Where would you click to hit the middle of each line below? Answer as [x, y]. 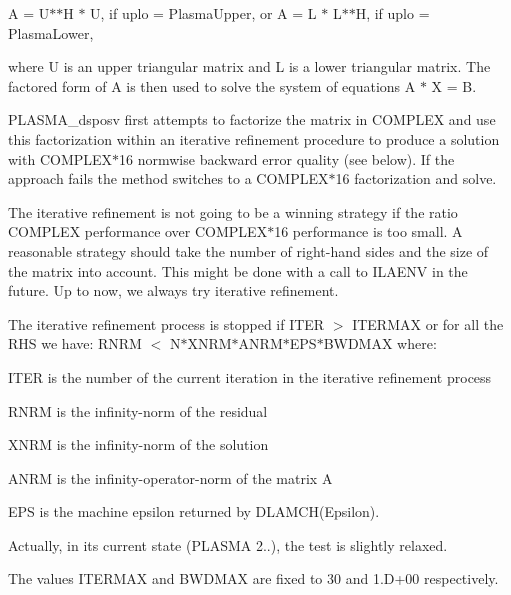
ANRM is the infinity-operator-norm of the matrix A [170, 477]
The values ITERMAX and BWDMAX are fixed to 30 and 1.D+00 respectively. [253, 578]
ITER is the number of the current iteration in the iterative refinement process [250, 376]
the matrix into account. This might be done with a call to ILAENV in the [238, 270]
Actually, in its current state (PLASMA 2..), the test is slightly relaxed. [228, 544]
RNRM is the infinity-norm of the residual [138, 410]
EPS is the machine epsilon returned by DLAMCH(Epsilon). [194, 511]
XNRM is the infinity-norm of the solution [138, 444]
